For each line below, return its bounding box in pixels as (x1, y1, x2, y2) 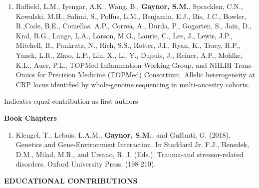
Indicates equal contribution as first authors (4, 96, 138, 106)
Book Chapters (4, 112, 57, 123)
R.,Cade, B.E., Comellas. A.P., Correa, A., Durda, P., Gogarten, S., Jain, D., (15, 20, 252, 31)
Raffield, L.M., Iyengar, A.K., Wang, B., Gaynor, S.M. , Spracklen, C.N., (15, 1, 243, 11)
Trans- (234, 59, 254, 70)
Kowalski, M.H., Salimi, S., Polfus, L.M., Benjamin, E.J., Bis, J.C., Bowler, (15, 10, 247, 21)
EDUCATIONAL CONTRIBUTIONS (4, 175, 138, 186)
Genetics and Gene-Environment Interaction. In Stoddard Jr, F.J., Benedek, (15, 139, 250, 150)
